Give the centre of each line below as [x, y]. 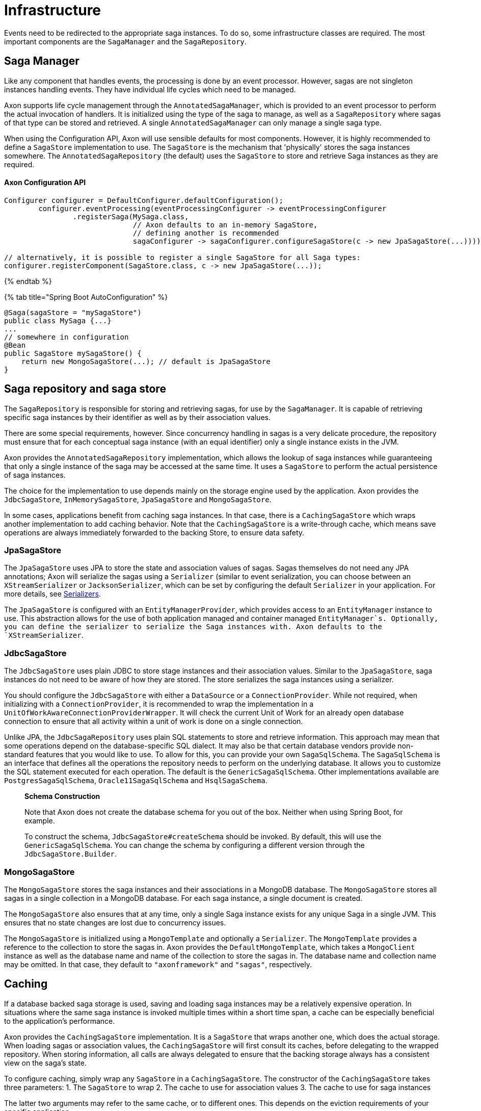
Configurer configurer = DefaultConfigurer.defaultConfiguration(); [144, 200]
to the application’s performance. [60, 1021]
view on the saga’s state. [45, 1063]
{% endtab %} [28, 281]
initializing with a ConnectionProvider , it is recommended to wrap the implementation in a [159, 704]
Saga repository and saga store [85, 389]
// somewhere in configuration [66, 337]
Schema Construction [62, 796]
